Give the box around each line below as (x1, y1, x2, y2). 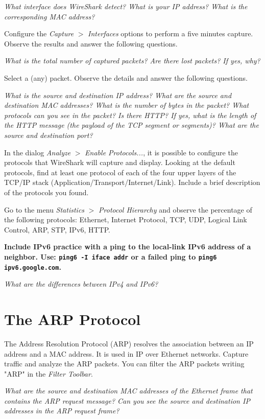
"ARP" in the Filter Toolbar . (4, 368, 93, 379)
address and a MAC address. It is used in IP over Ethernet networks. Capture (4, 348, 249, 359)
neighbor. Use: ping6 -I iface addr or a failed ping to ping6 (4, 251, 217, 262)
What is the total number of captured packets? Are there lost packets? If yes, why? (4, 55, 260, 66)
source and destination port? (4, 129, 93, 140)
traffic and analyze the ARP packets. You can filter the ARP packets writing (4, 358, 245, 369)
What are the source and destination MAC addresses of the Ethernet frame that (4, 385, 253, 396)
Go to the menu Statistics (4, 204, 85, 215)
